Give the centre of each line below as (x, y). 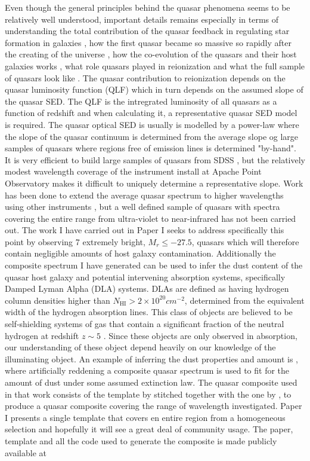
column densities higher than (58, 300)
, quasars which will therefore (245, 241)
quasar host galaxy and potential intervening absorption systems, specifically (145, 277)
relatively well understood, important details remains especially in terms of (142, 19)
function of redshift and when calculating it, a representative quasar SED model (151, 113)
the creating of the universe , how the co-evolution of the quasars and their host (151, 54)
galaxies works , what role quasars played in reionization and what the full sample (155, 65)
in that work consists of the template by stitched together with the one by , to (148, 394)
